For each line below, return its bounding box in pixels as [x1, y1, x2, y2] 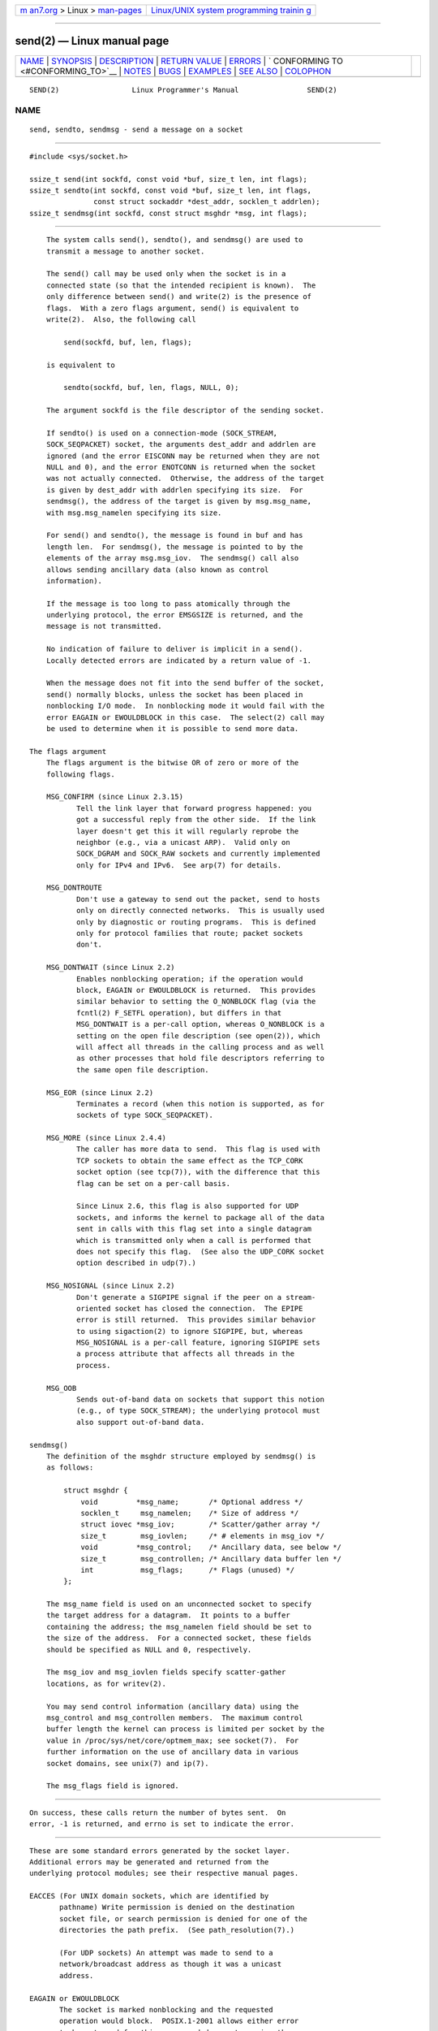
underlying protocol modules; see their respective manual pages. [29, 1869, 299, 1878]
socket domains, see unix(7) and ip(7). [45, 1759, 210, 1768]
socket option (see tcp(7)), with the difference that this [75, 1167, 320, 1177]
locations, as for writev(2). [45, 1678, 166, 1688]
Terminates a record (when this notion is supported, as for [75, 1099, 324, 1108]
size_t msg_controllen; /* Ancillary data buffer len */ [80, 1554, 342, 1563]
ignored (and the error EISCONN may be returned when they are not [45, 451, 320, 461]
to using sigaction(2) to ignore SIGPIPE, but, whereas [75, 1327, 303, 1336]
